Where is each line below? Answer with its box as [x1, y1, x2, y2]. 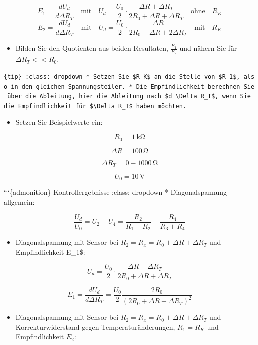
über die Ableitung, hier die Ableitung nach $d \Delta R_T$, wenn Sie [7, 93, 251, 100]
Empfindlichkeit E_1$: [15, 246, 85, 257]
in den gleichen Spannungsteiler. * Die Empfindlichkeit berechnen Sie [11, 83, 255, 90]
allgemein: [4, 197, 35, 207]
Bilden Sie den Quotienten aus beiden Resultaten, [15, 43, 168, 53]
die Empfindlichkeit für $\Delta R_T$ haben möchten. [4, 102, 187, 110]
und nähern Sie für [179, 43, 237, 53]
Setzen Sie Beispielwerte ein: [15, 117, 103, 127]
